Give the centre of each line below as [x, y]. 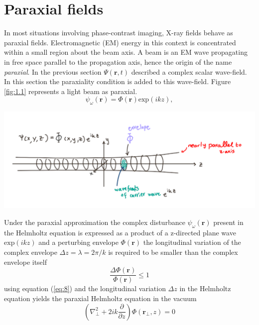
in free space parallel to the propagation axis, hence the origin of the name [118, 61]
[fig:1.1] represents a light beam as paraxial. [71, 91]
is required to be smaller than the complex [173, 252]
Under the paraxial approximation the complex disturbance [95, 222]
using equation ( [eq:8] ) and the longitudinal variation [85, 288]
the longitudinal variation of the [192, 242]
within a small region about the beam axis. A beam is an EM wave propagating [126, 52]
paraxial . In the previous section [53, 71]
